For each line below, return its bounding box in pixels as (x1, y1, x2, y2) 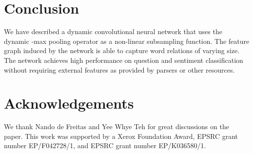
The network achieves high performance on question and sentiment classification (4, 55, 243, 65)
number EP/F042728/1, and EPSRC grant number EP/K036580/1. (4, 140, 206, 151)
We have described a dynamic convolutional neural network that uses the (4, 26, 222, 37)
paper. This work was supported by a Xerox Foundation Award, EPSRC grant (4, 131, 238, 141)
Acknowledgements (4, 93, 134, 113)
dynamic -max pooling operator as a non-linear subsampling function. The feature (4, 36, 250, 46)
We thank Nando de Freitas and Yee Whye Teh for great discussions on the (4, 121, 229, 132)
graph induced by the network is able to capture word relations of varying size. (4, 45, 240, 56)
